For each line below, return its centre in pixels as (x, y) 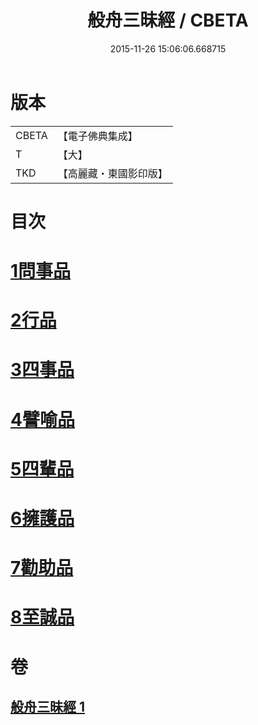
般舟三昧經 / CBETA (168, 20)
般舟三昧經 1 (48, 706)
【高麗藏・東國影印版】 (112, 173)
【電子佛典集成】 (97, 136)
